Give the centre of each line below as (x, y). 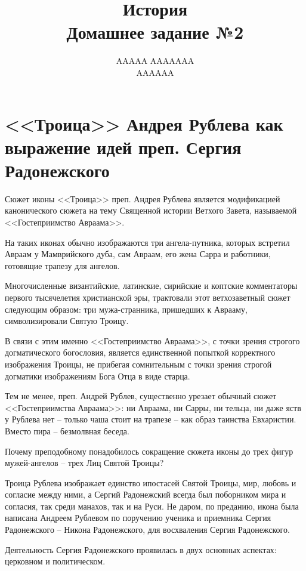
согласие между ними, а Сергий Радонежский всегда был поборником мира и (146, 494)
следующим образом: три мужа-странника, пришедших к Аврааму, (126, 309)
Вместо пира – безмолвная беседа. (67, 430)
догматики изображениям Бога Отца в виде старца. (98, 376)
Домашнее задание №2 (155, 32)
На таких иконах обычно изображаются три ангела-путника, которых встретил (147, 242)
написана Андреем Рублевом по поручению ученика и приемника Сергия (138, 518)
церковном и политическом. (55, 561)
